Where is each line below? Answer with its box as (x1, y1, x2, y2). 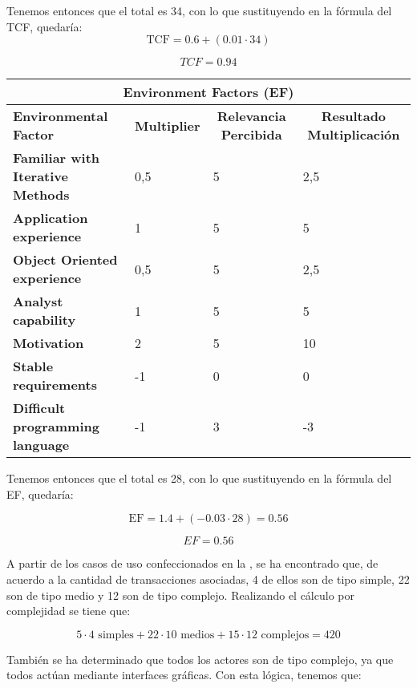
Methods (13, 185, 70, 204)
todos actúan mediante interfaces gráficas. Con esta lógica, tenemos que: (6, 666, 362, 683)
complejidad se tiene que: (6, 602, 131, 619)
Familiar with (13, 148, 100, 168)
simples (98, 629, 134, 641)
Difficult (13, 399, 66, 418)
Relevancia (217, 107, 286, 126)
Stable (13, 357, 54, 376)
